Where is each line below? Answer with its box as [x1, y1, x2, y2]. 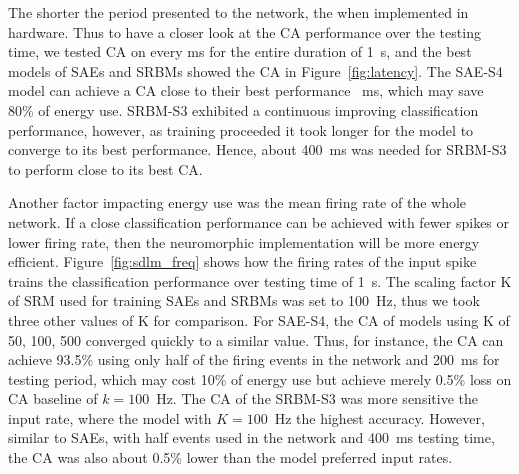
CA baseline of [8, 388, 98, 409]
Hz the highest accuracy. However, [274, 407, 485, 428]
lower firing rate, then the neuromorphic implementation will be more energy [8, 231, 480, 252]
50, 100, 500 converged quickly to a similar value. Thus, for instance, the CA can [8, 329, 504, 350]
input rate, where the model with [8, 407, 212, 428]
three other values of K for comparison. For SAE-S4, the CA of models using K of [8, 309, 510, 330]
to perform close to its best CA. [8, 158, 203, 179]
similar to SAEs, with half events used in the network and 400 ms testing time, [8, 427, 495, 448]
